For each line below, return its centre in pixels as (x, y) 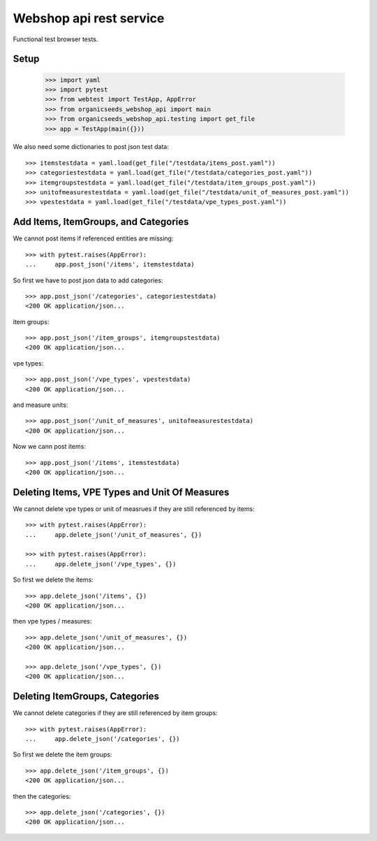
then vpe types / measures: (52, 621)
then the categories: (42, 796)
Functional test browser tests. (56, 39)
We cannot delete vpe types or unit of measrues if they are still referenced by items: (134, 509)
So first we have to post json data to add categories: (88, 280)
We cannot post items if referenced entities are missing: (93, 238)
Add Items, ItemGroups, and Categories (101, 222)
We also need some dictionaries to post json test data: (91, 147)
